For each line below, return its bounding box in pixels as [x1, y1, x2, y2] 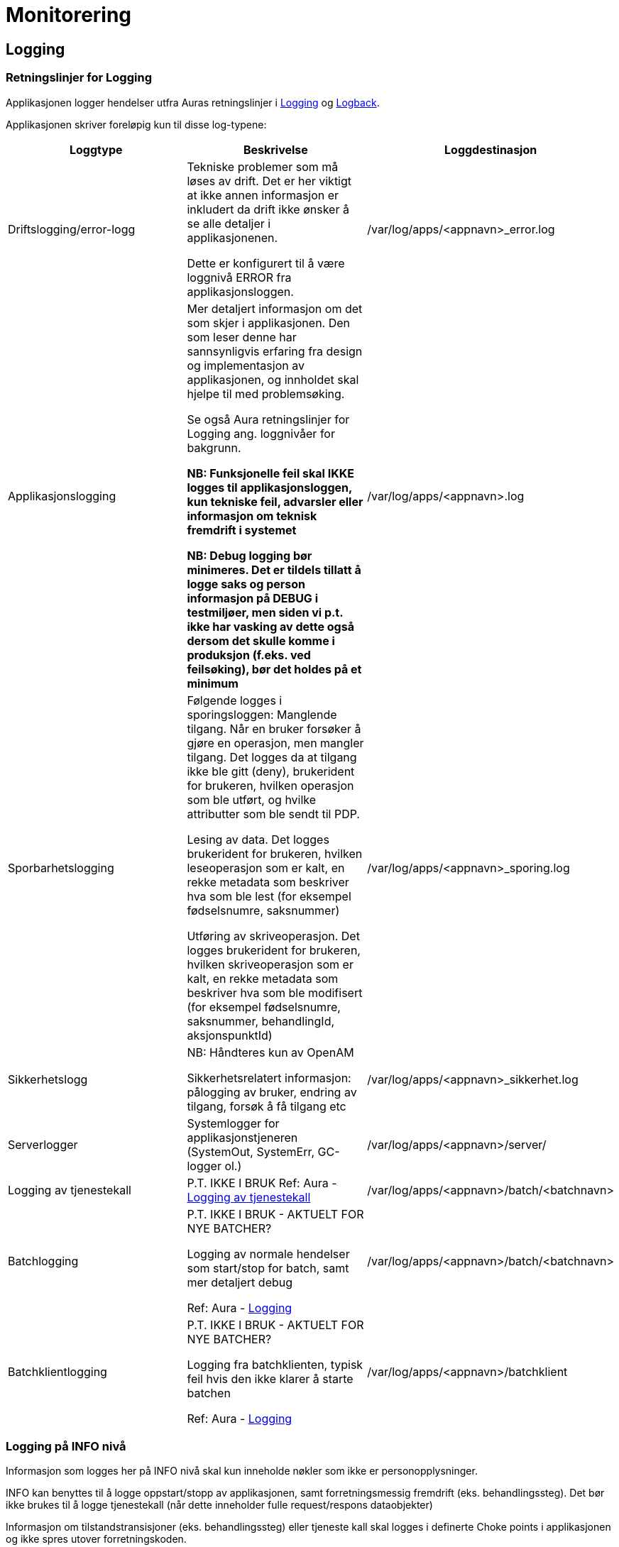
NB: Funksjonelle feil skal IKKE [187, 466, 354, 480]
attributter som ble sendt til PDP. [187, 806, 360, 821]
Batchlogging [8, 1253, 79, 1268]
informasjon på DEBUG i [187, 590, 318, 605]
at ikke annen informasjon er [187, 187, 339, 202]
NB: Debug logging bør [187, 548, 312, 563]
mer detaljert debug [187, 1275, 293, 1289]
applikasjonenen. [187, 230, 278, 245]
